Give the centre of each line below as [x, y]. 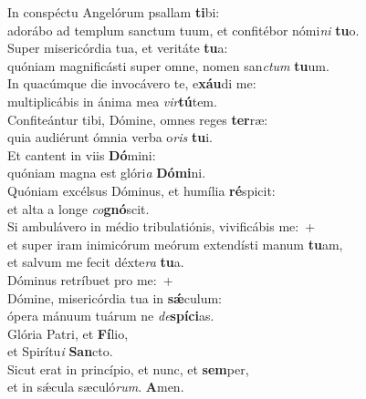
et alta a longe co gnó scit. [78, 208]
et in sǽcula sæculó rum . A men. [96, 387]
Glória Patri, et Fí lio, [68, 333]
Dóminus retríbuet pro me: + [90, 279]
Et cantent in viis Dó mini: [82, 154]
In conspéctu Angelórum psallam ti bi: [114, 12]
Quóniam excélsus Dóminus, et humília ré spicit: [141, 190]
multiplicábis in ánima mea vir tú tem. [112, 101]
